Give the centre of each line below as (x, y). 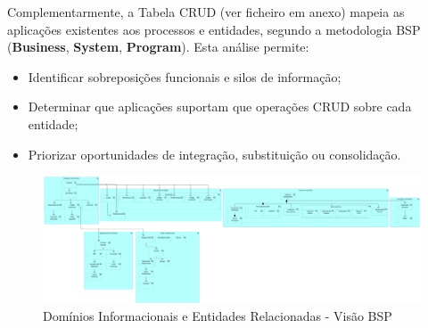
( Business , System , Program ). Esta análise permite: (158, 47)
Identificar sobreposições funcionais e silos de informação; (185, 76)
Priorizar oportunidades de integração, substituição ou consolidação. (214, 154)
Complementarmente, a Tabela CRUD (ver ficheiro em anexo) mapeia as (206, 12)
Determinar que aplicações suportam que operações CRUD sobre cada (220, 107)
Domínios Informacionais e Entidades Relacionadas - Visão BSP (218, 316)
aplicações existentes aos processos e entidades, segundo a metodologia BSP (214, 29)
